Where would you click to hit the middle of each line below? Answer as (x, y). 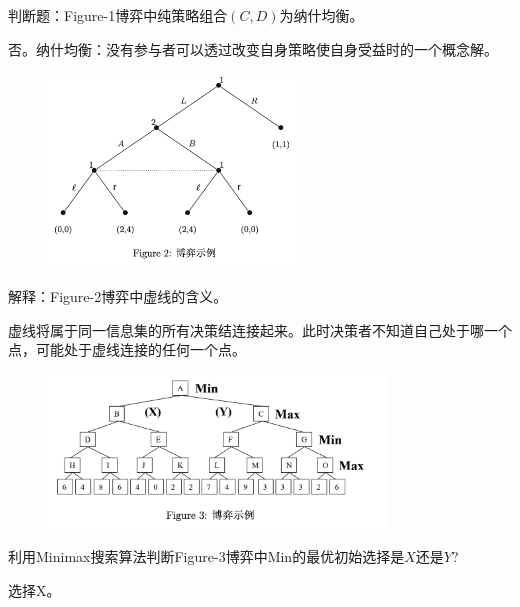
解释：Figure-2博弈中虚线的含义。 (118, 295)
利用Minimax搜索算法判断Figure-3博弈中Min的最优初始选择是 (206, 556)
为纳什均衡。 (321, 15)
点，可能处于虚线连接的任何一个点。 (127, 349)
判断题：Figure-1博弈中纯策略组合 (118, 15)
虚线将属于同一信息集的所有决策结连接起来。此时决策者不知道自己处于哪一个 (260, 329)
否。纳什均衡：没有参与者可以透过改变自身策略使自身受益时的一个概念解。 (253, 48)
